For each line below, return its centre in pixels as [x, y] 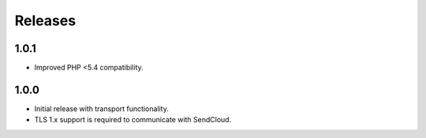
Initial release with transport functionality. [101, 108]
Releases [45, 21]
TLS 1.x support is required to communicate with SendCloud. [133, 120]
